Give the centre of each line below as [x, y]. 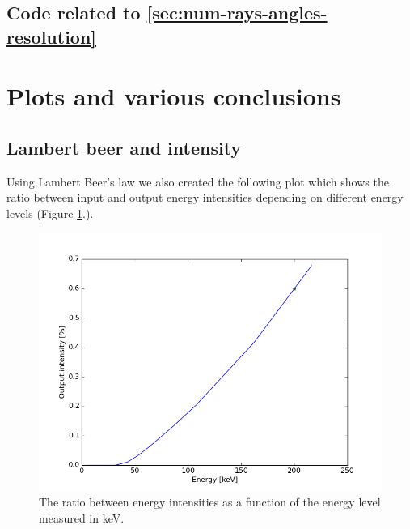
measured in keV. [82, 517]
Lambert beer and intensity [124, 147]
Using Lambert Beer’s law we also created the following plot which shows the [198, 181]
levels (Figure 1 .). [50, 213]
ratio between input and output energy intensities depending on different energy [205, 197]
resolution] [52, 36]
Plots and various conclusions [174, 96]
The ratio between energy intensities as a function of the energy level [210, 502]
